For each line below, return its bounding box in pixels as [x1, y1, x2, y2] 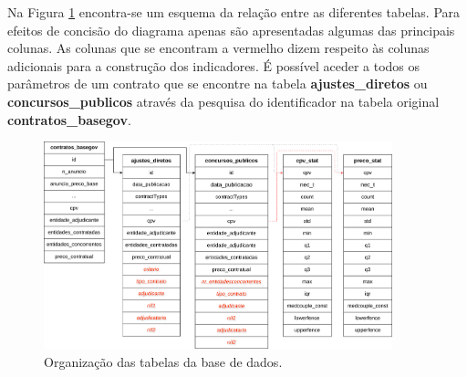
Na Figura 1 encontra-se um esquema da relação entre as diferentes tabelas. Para [7, 3, 461, 21]
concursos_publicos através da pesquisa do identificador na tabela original [7, 91, 440, 110]
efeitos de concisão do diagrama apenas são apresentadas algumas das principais [7, 20, 455, 39]
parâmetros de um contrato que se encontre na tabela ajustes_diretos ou [7, 74, 428, 93]
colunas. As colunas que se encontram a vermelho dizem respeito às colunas [7, 38, 430, 58]
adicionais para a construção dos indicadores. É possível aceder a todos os [7, 56, 420, 75]
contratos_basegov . [7, 110, 131, 129]
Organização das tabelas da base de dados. [44, 351, 283, 371]
